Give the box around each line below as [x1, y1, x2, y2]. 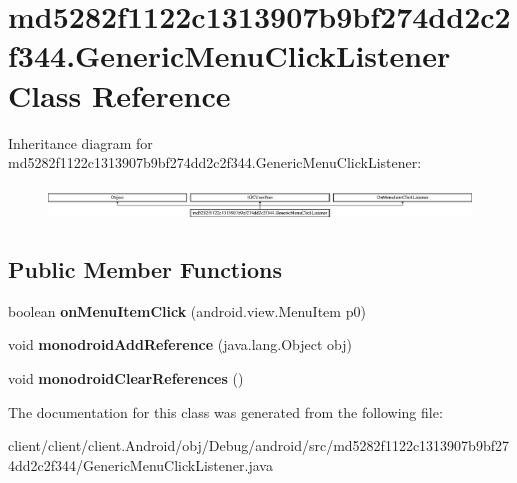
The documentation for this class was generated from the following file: [8, 401, 443, 422]
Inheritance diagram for [8, 132, 153, 153]
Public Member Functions [8, 253, 282, 284]
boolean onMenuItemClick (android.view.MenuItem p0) [8, 300, 366, 321]
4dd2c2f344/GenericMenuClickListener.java [8, 454, 273, 475]
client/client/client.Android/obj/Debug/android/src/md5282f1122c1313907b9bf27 [8, 435, 509, 456]
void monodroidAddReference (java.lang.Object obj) [8, 334, 353, 355]
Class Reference [8, 74, 231, 115]
